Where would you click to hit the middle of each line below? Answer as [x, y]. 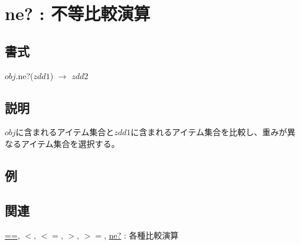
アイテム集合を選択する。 [70, 143]
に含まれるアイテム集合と [65, 132]
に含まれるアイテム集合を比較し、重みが [209, 132]
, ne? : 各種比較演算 [141, 235]
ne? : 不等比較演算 [78, 13]
